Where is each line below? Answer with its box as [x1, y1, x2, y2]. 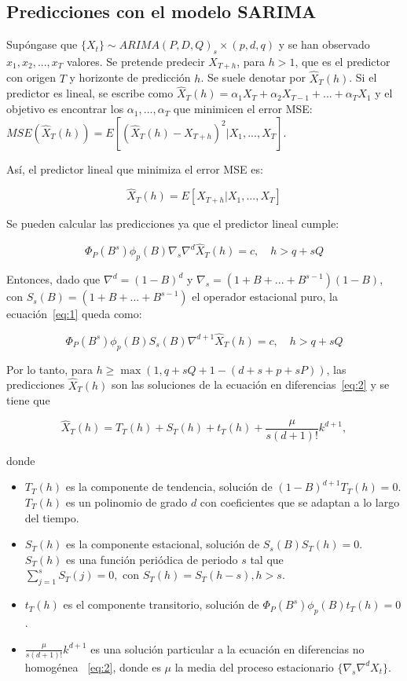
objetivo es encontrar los [6, 101, 124, 117]
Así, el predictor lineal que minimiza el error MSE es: [6, 160, 263, 177]
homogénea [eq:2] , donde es [24, 658, 161, 675]
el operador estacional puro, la [192, 288, 338, 305]
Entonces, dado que [6, 271, 101, 287]
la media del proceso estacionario [174, 658, 334, 675]
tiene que [6, 392, 50, 408]
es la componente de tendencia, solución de [65, 478, 273, 495]
